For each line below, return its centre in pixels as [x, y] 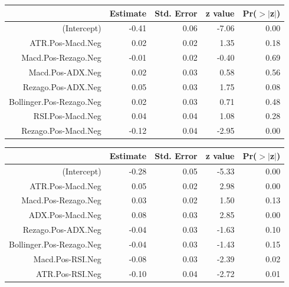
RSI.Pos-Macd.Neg [67, 116]
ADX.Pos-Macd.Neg [65, 215]
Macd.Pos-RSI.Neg [67, 258]
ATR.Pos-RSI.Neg [68, 273]
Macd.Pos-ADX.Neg [65, 72]
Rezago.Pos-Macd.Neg [61, 131]
